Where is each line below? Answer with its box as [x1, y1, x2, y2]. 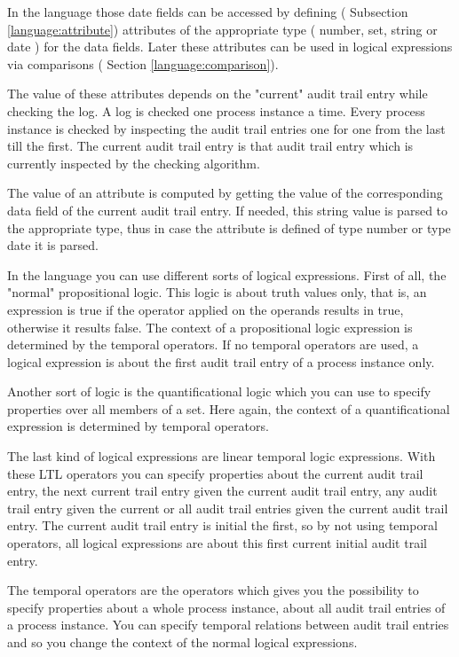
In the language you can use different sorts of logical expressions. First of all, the [7, 265, 447, 284]
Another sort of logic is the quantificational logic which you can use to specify [7, 382, 431, 401]
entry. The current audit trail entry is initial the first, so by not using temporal [7, 516, 438, 535]
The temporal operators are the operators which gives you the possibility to [7, 581, 419, 599]
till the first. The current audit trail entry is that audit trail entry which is [7, 137, 414, 155]
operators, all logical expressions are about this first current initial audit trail [7, 534, 427, 552]
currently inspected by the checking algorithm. [7, 153, 260, 172]
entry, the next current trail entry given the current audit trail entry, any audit [7, 481, 438, 500]
